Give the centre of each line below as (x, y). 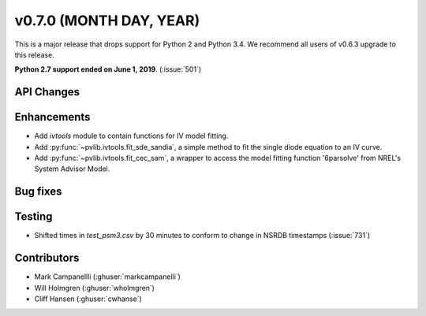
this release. (34, 54)
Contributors (47, 258)
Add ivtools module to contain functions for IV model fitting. (131, 136)
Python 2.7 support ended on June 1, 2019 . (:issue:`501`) (108, 69)
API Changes (47, 92)
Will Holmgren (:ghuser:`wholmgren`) (95, 288)
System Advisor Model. (72, 169)
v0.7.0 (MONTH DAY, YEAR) (107, 20)
